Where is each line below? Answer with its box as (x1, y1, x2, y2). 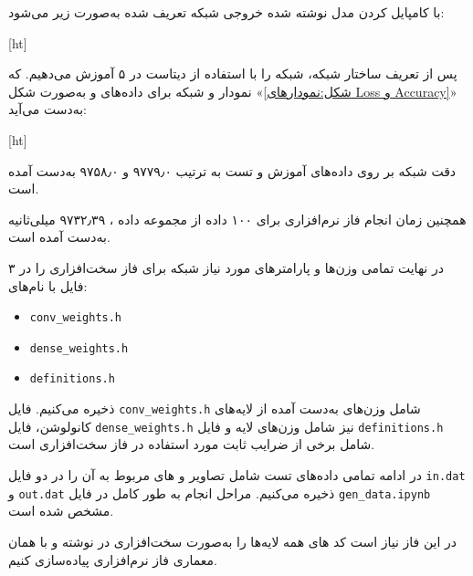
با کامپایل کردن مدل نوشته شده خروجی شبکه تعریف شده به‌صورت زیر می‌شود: (8, 3, 445, 21)
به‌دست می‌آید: (8, 99, 87, 119)
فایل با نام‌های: (8, 276, 88, 295)
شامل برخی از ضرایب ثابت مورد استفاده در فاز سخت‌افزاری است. (8, 435, 375, 454)
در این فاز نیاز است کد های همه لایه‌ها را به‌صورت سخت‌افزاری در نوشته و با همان (8, 531, 457, 550)
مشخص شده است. (8, 501, 114, 520)
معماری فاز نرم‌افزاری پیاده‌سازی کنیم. (8, 550, 217, 569)
